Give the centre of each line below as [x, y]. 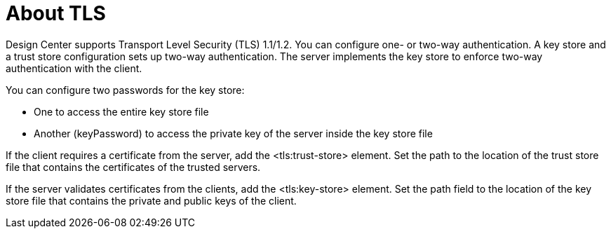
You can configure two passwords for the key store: [125, 90]
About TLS [56, 13]
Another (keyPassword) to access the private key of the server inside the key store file [233, 133]
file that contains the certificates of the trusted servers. [133, 167]
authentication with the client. [74, 68]
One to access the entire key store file [121, 111]
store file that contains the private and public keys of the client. [151, 200]
